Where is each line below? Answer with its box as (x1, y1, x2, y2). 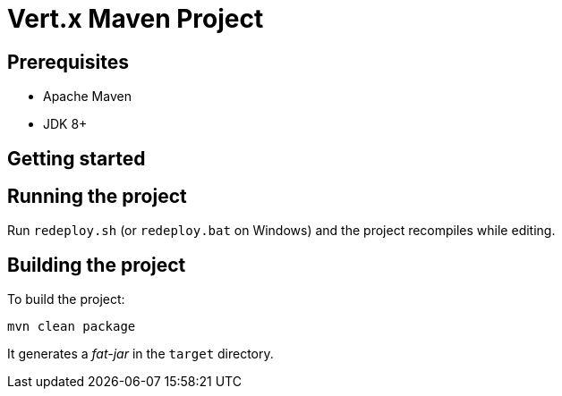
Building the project (7, 253, 186, 276)
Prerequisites (7, 50, 129, 73)
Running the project (7, 185, 187, 208)
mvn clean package (7, 319, 136, 334)
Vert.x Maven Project (7, 4, 264, 34)
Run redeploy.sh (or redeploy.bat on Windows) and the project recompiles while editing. (7, 223, 556, 239)
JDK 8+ (43, 116, 88, 132)
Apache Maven (43, 88, 132, 105)
